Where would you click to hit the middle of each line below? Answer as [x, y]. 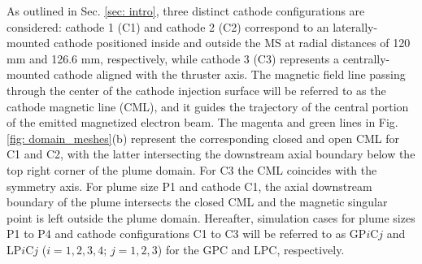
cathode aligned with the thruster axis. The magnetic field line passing [229, 74]
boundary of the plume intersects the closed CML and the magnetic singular [197, 202]
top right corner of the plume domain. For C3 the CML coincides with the [192, 169]
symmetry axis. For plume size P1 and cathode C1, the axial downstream [189, 186]
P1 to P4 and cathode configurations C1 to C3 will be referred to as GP [187, 234]
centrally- [366, 58]
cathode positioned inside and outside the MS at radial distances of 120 [232, 43]
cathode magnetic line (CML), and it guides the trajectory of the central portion [208, 106]
